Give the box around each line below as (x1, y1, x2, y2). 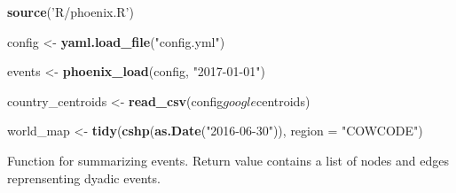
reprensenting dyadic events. (7, 168, 161, 187)
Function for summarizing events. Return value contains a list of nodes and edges (7, 151, 449, 169)
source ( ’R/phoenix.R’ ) (7, 3, 134, 20)
